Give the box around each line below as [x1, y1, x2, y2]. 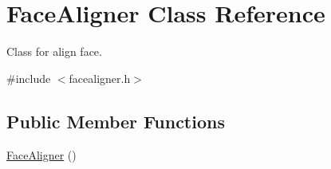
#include [6, 69, 51, 86]
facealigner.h [69, 69, 131, 86]
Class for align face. [6, 43, 102, 60]
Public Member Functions [6, 108, 225, 133]
